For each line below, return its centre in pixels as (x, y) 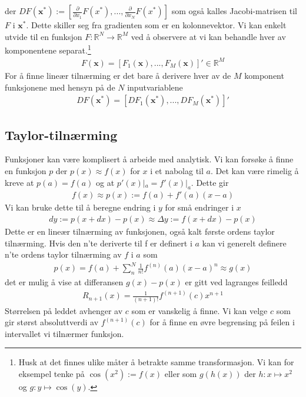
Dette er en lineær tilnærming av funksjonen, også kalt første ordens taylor (140, 231)
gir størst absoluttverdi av (52, 322)
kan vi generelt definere (244, 243)
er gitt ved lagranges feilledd (236, 282)
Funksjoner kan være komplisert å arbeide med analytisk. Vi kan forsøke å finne (149, 159)
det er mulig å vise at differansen (64, 282)
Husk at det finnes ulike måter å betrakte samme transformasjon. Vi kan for (156, 362)
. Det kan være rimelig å (255, 170)
